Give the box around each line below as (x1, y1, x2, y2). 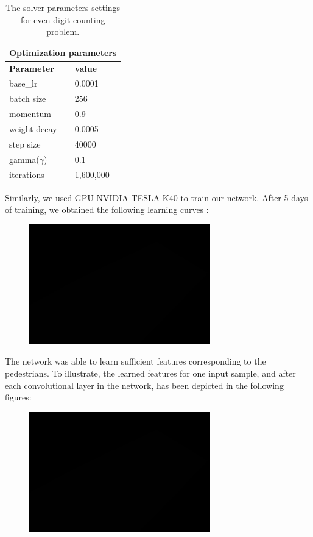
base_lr (9, 77, 38, 90)
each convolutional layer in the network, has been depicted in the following (5, 379, 284, 391)
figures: (5, 391, 32, 404)
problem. (46, 25, 80, 38)
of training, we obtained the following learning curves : (5, 203, 209, 216)
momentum (9, 107, 51, 120)
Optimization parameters (9, 46, 117, 59)
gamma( (9, 152, 40, 165)
